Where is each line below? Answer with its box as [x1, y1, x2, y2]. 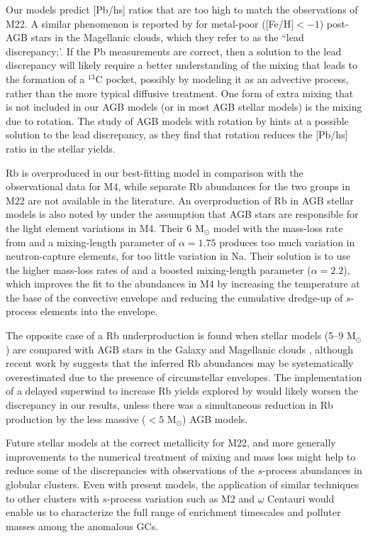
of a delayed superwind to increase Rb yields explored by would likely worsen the [6, 383, 358, 398]
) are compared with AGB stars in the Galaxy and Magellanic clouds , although [6, 341, 353, 356]
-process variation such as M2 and [106, 490, 255, 505]
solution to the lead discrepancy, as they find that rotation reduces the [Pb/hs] [6, 127, 348, 142]
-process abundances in [262, 463, 362, 478]
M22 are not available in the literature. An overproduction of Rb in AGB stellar [6, 192, 354, 207]
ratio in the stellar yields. [6, 141, 116, 155]
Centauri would [267, 490, 335, 505]
